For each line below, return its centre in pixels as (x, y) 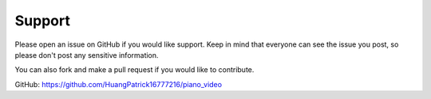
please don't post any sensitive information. (87, 55)
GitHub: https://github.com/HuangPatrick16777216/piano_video (119, 84)
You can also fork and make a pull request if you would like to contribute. (134, 70)
